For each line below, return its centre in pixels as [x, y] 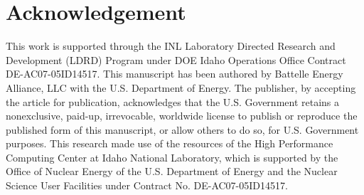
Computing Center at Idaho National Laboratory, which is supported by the [172, 157]
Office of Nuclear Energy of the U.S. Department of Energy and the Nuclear [172, 171]
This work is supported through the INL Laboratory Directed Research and [171, 46]
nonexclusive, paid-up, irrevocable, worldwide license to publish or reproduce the [182, 116]
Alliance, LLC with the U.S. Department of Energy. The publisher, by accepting [181, 87]
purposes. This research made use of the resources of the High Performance [170, 143]
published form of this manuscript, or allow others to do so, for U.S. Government [182, 129]
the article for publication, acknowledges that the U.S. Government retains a [173, 101]
